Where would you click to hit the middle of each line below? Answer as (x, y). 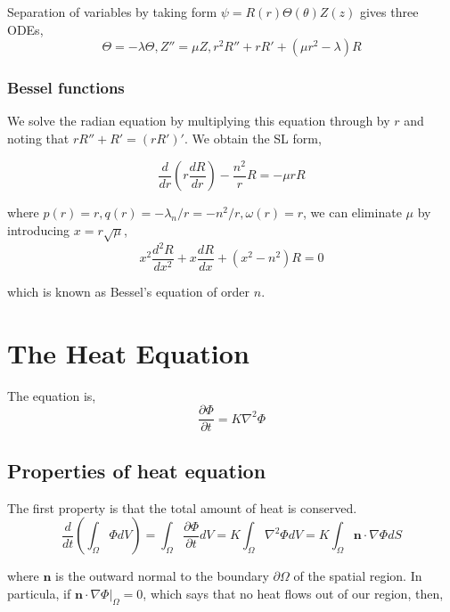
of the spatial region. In (358, 576)
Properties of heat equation (137, 470)
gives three (389, 12)
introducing (39, 229)
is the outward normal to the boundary (162, 576)
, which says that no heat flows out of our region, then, (293, 593)
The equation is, (52, 395)
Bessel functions (66, 88)
